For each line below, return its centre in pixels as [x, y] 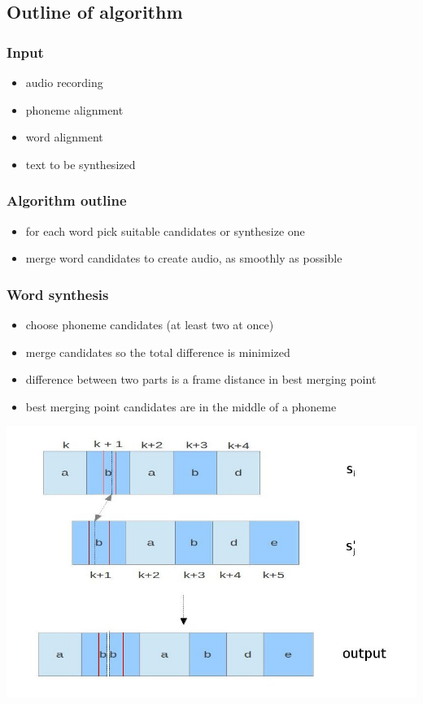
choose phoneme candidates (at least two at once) [150, 324]
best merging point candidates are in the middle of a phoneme [181, 406]
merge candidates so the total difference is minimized [158, 352]
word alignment [64, 137]
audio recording [64, 82]
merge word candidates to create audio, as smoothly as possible [184, 258]
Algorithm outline [67, 200]
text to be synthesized [81, 164]
